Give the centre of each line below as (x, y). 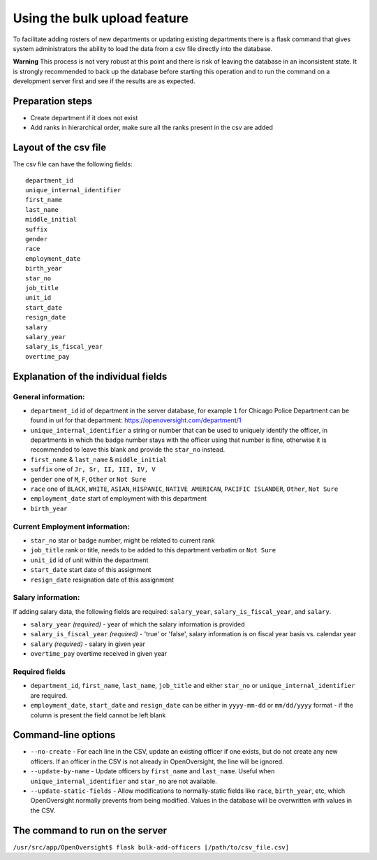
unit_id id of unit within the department (89, 560)
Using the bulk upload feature (101, 18)
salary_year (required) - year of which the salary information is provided (138, 624)
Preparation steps (53, 101)
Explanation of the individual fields (90, 377)
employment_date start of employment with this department (119, 499)
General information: (49, 396)
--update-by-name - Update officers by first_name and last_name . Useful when (153, 771)
